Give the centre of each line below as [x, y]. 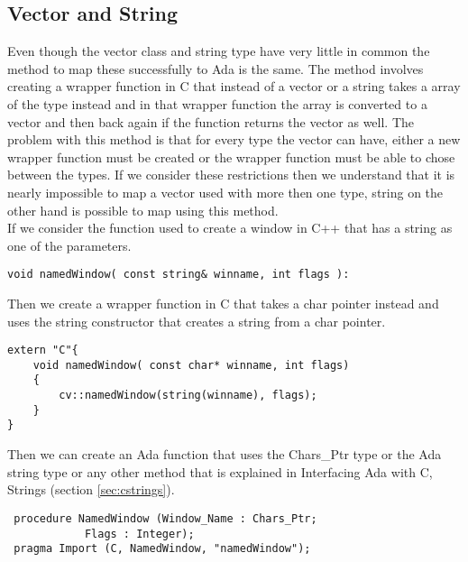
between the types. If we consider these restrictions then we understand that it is [231, 175]
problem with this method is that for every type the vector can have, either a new [234, 139]
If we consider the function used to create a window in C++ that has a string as [230, 228]
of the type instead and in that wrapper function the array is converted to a [217, 103]
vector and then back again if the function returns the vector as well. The [211, 121]
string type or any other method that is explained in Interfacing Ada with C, [220, 471]
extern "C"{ [43, 350]
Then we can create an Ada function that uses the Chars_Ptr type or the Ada [225, 454]
